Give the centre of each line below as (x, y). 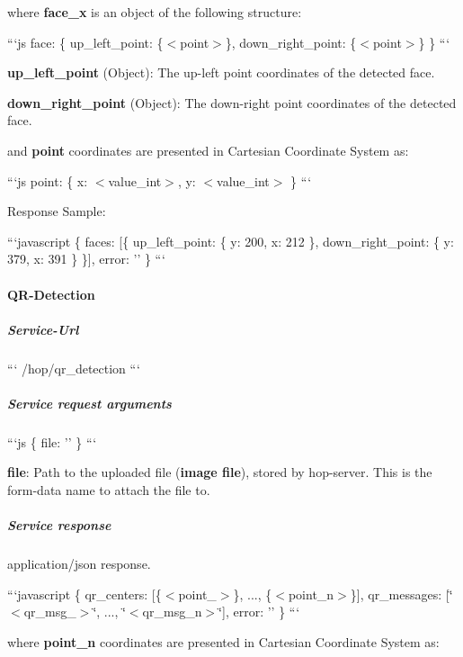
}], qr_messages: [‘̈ (401, 594)
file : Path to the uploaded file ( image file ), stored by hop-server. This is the (220, 472)
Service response (59, 525)
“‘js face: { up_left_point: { (85, 42)
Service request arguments (89, 403)
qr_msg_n (172, 612)
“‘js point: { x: (48, 180)
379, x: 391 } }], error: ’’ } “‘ (86, 259)
